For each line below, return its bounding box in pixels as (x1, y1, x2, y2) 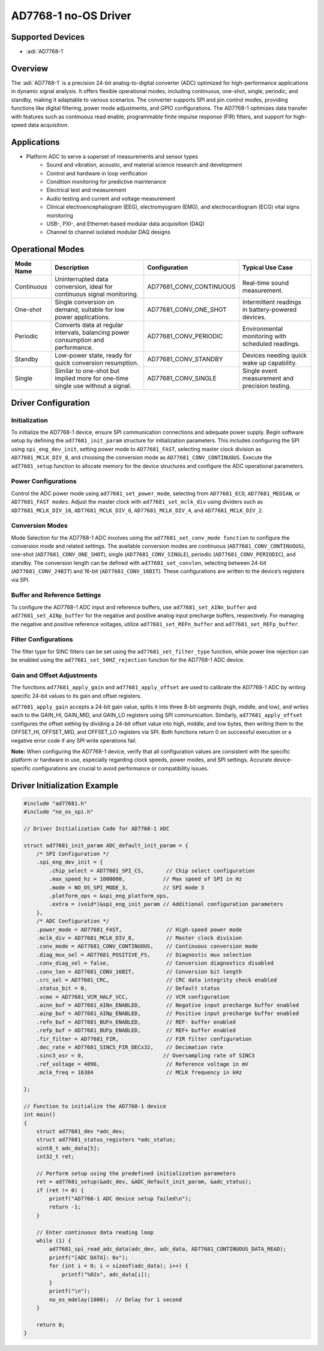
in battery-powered (242, 305, 297, 314)
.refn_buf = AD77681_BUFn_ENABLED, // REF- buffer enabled (36, 1019, 236, 1025)
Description (55, 263, 89, 272)
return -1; (49, 1204, 81, 1210)
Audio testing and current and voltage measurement (46, 195, 176, 202)
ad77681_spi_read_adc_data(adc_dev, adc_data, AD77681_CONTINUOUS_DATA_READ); (49, 1246, 287, 1252)
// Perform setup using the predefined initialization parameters (36, 1170, 236, 1177)
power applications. (55, 313, 110, 322)
